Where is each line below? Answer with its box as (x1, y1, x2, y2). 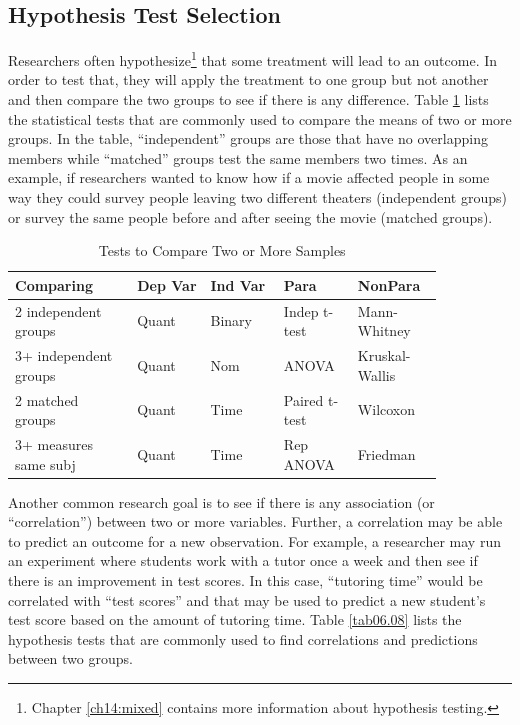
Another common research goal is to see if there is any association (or (8, 491, 435, 512)
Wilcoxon (357, 399, 416, 420)
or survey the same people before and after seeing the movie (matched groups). (8, 206, 493, 227)
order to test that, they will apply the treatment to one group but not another (8, 69, 489, 90)
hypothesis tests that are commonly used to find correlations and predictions (8, 628, 478, 649)
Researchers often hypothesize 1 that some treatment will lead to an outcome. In (8, 47, 498, 70)
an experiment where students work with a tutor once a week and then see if (8, 550, 478, 571)
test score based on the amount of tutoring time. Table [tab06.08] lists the (8, 609, 462, 630)
